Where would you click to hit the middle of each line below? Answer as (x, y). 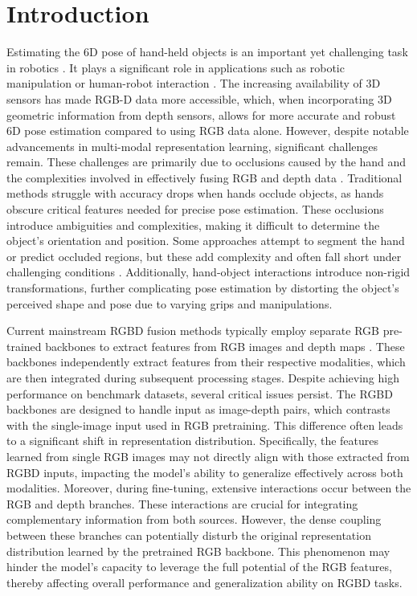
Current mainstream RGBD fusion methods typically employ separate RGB (193, 331)
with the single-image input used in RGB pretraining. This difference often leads (205, 425)
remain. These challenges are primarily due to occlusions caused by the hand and (206, 162)
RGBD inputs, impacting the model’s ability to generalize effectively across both (205, 472)
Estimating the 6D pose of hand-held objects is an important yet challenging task (207, 52)
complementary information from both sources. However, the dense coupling (194, 519)
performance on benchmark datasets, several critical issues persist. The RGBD (200, 393)
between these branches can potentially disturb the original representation (189, 535)
